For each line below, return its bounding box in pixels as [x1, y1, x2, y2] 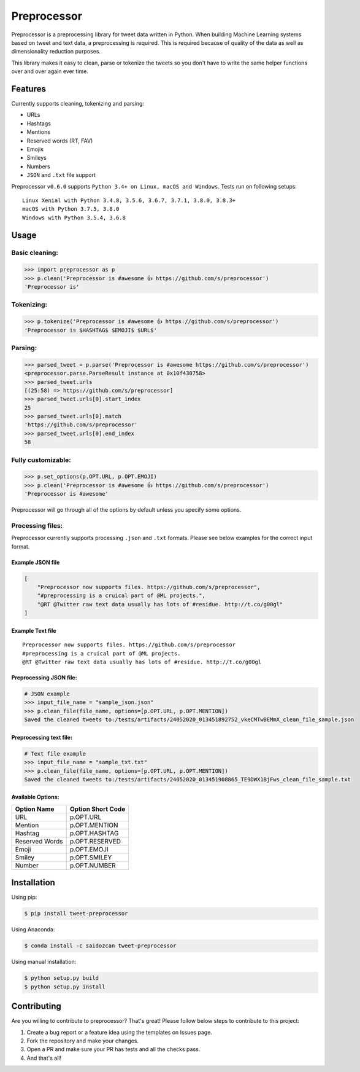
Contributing [11, 1001, 61, 1012]
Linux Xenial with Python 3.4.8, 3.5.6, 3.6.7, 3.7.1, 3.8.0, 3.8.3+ [22, 197, 236, 204]
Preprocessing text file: [11, 734, 73, 741]
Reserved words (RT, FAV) [26, 137, 93, 144]
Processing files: [11, 521, 63, 530]
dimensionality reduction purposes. [11, 48, 101, 55]
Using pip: [11, 894, 37, 901]
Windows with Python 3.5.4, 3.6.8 [22, 214, 126, 221]
